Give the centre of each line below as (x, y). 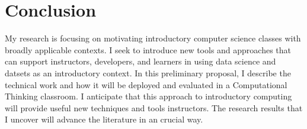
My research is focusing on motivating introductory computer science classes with (153, 38)
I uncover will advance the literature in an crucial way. (104, 119)
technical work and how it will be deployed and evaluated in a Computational (146, 84)
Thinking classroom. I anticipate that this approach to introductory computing (148, 96)
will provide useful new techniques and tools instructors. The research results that (154, 107)
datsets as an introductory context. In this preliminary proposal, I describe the (148, 72)
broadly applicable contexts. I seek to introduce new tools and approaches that (148, 49)
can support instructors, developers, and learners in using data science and (140, 61)
